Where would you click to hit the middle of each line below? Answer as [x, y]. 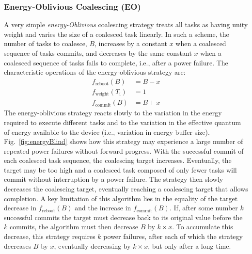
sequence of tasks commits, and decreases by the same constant [98, 53]
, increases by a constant [131, 43]
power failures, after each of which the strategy [173, 236]
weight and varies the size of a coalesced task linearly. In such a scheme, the [117, 34]
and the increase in [103, 208]
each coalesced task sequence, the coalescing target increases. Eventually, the [118, 160]
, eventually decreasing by [92, 246]
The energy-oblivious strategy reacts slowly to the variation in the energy [113, 113]
